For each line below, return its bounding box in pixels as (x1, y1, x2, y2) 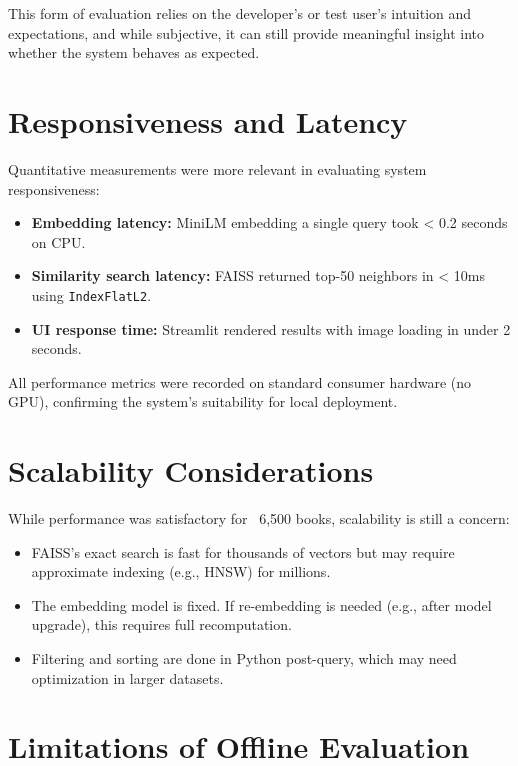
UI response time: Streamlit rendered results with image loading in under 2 (31, 318, 511, 339)
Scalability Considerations (8, 450, 374, 491)
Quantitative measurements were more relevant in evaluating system (8, 158, 427, 179)
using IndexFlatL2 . (31, 284, 152, 305)
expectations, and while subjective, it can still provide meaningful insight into (8, 22, 484, 43)
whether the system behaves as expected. (8, 42, 260, 63)
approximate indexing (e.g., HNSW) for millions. (31, 561, 331, 582)
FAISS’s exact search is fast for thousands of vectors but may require (31, 541, 455, 562)
